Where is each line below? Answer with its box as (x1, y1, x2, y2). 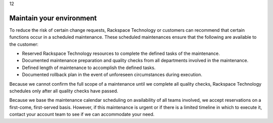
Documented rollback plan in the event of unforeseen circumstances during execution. (22, 72, 202, 78)
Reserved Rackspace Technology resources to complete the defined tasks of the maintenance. (22, 50, 220, 56)
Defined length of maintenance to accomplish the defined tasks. (22, 65, 156, 71)
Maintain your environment (9, 14, 97, 22)
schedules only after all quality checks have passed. (9, 88, 118, 94)
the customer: (9, 41, 39, 47)
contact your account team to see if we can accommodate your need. (9, 111, 155, 117)
